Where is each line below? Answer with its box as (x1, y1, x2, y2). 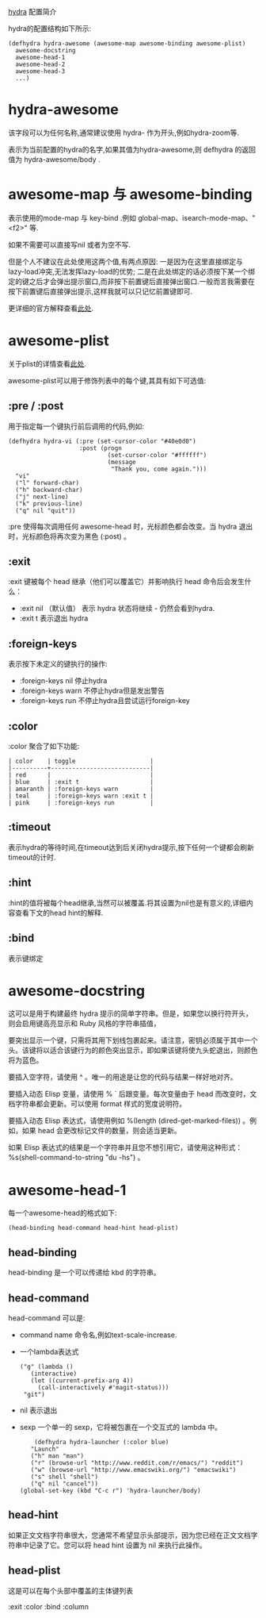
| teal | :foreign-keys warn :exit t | (8, 792, 154, 800)
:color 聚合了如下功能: (8, 741, 80, 751)
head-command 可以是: (8, 1313, 85, 1323)
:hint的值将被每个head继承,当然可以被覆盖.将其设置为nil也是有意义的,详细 (8, 897, 247, 907)
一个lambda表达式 (19, 1347, 79, 1356)
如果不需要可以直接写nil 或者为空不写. (8, 240, 131, 249)
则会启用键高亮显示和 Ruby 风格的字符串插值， (8, 1019, 161, 1028)
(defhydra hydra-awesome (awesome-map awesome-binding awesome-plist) (8, 40, 246, 48)
